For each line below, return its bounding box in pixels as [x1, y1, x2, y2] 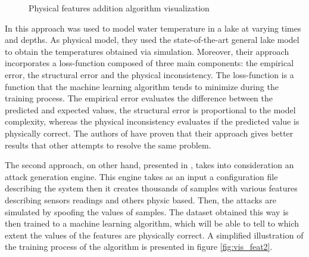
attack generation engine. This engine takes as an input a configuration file [5, 170, 278, 182]
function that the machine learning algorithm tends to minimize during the [5, 80, 279, 92]
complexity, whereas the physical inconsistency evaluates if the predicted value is [5, 115, 299, 128]
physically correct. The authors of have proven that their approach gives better [5, 126, 294, 139]
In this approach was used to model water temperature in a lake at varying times [5, 21, 301, 34]
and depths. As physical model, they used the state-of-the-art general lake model [5, 33, 299, 46]
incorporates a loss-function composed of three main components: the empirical [5, 57, 294, 69]
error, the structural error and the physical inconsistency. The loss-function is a [5, 68, 294, 80]
